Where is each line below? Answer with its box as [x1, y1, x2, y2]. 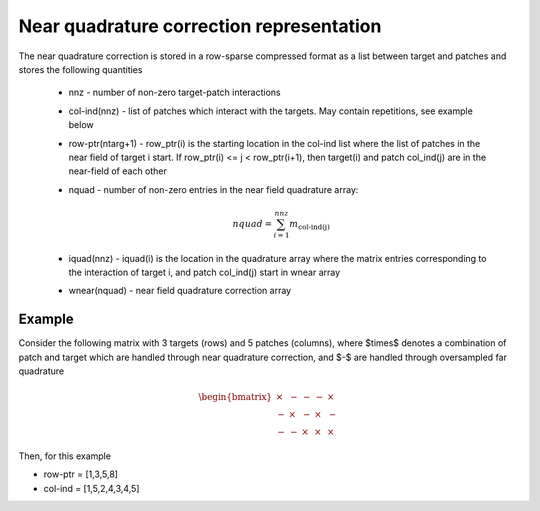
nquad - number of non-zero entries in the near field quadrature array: [68, 183, 359, 195]
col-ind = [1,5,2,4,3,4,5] [43, 482, 140, 494]
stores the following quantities [18, 63, 143, 75]
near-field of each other [68, 165, 167, 177]
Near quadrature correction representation [18, 15, 382, 37]
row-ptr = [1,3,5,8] [43, 468, 119, 480]
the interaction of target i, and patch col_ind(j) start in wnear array [68, 266, 341, 278]
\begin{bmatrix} [198, 391, 273, 403]
